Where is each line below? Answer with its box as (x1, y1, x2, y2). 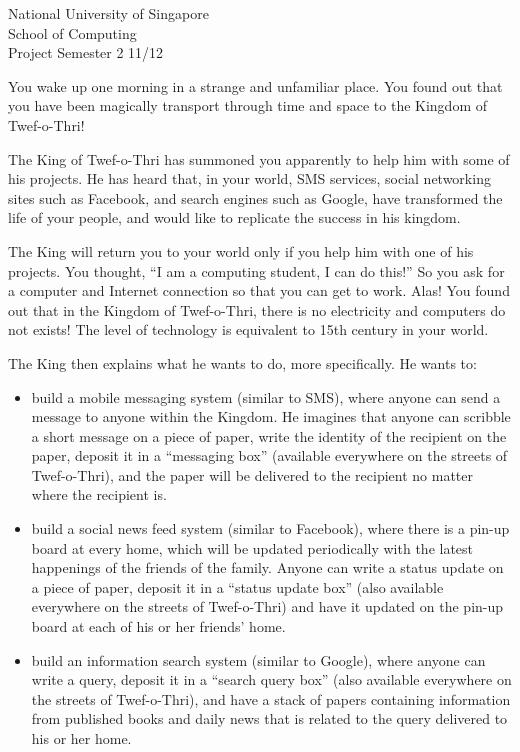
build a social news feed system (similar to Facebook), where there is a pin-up (31, 518, 510, 539)
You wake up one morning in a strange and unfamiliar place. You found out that (8, 75, 503, 96)
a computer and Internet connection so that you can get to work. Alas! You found (8, 280, 510, 301)
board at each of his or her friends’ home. (31, 616, 286, 637)
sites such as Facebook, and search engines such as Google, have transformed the (8, 187, 503, 208)
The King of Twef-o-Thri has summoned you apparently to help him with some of (8, 148, 510, 169)
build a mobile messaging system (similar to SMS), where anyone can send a (31, 386, 501, 407)
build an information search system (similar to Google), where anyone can (31, 649, 486, 670)
